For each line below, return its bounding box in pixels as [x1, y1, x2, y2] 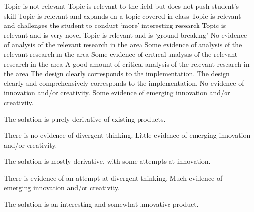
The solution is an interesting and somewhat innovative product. [4, 199, 198, 209]
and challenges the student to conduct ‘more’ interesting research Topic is [4, 20, 226, 30]
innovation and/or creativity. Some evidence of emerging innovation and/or [4, 87, 230, 98]
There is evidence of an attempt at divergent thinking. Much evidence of [4, 172, 223, 183]
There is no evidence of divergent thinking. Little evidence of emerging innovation [4, 130, 251, 140]
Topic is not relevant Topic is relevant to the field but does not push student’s [4, 1, 239, 11]
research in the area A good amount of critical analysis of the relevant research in [4, 58, 250, 69]
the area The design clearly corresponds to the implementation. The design [4, 68, 230, 79]
